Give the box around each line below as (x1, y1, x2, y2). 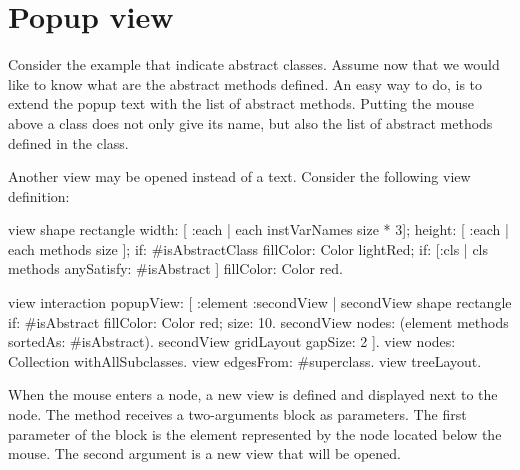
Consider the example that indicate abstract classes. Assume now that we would (8, 54, 500, 75)
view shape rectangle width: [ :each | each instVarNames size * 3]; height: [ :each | (8, 219, 509, 240)
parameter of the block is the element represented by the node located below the (8, 423, 502, 444)
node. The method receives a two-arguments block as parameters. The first (8, 404, 467, 425)
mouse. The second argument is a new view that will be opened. (8, 443, 402, 464)
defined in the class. (8, 132, 129, 153)
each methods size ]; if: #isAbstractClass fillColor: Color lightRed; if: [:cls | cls (8, 238, 489, 259)
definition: (8, 185, 70, 206)
